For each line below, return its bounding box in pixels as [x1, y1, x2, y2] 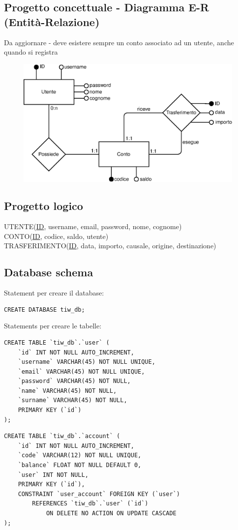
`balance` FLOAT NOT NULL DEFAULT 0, [18, 462, 142, 469]
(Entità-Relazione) [4, 14, 100, 29]
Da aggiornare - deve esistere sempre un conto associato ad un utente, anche [4, 37, 234, 47]
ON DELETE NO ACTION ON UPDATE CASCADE [46, 510, 177, 517]
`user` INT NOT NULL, [18, 471, 89, 478]
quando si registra [4, 47, 58, 57]
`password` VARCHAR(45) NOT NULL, [18, 378, 131, 385]
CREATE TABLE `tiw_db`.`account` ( [4, 433, 120, 440]
